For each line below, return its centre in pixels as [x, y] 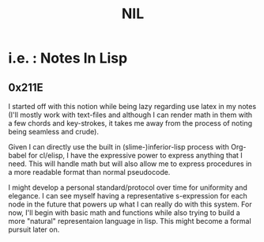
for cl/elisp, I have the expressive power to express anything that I [135, 155]
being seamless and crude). [53, 132]
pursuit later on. [34, 229]
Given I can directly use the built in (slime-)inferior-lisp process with [119, 147]
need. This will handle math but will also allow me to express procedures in [130, 164]
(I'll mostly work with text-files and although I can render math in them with [130, 115]
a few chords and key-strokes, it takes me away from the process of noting [130, 123]
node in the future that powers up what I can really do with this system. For [130, 204]
